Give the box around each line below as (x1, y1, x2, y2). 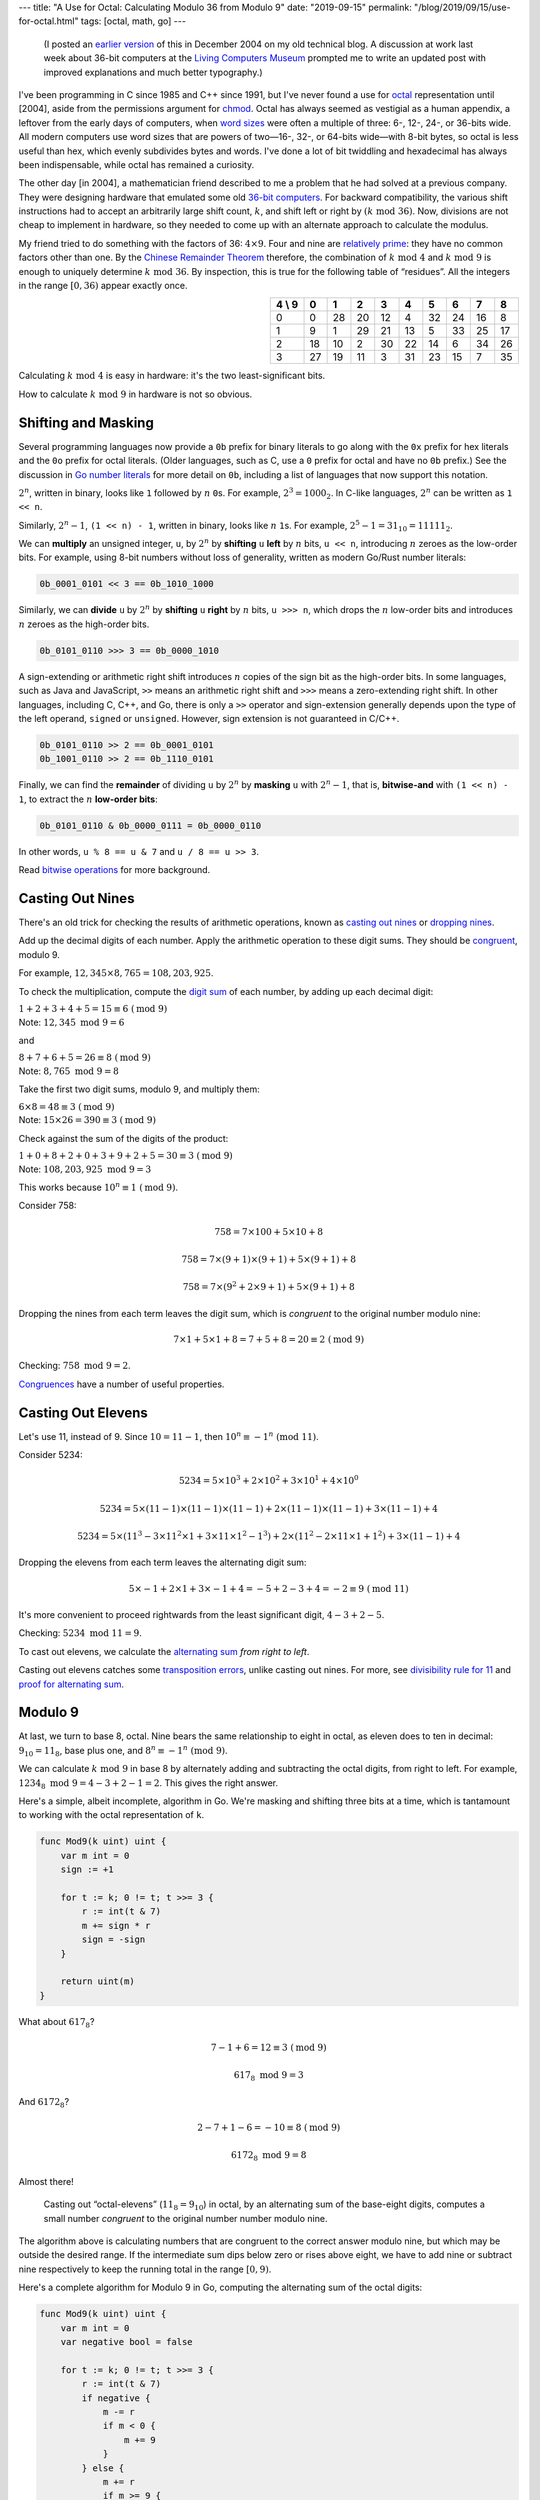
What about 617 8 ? (18, 2015, 95, 2030)
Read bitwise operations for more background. (18, 864, 211, 876)
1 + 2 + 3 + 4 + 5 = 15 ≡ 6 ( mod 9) (18, 1003, 168, 1014)
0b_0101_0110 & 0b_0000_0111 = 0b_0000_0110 (39, 820, 262, 831)
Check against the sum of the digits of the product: (18, 1132, 229, 1144)
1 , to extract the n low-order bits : (18, 793, 159, 805)
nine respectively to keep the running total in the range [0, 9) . (18, 2263, 272, 2275)
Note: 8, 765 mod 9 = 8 (18, 1065, 119, 1077)
